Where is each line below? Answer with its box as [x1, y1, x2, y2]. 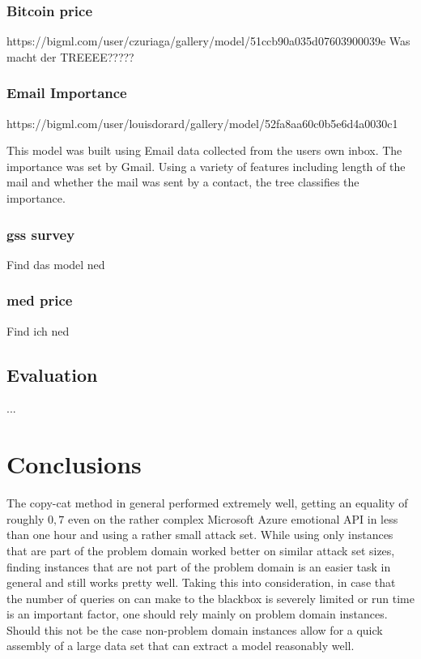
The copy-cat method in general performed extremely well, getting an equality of [6, 494, 408, 511]
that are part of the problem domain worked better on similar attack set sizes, [6, 541, 395, 558]
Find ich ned [6, 322, 70, 339]
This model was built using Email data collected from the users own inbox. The [6, 142, 402, 159]
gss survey [6, 224, 75, 244]
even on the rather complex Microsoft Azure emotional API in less [67, 510, 398, 527]
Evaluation [6, 362, 98, 387]
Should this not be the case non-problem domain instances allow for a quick [6, 621, 383, 638]
